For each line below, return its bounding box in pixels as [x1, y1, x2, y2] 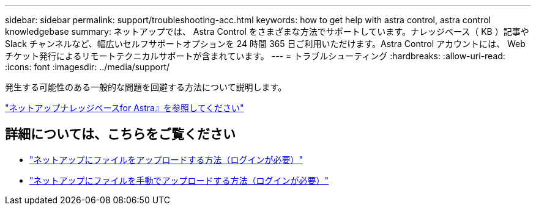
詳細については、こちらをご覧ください [5, 126, 236, 142]
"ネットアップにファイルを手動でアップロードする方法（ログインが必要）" [29, 175, 329, 186]
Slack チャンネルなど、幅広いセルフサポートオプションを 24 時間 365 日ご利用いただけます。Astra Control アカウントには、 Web [5, 38, 526, 49]
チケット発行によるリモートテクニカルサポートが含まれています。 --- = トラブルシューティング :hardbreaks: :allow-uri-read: [5, 51, 505, 61]
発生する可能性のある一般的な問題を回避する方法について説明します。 [5, 82, 287, 92]
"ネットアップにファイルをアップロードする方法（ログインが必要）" [29, 154, 303, 165]
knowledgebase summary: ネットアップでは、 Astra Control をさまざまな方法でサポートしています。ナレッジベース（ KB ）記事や [5, 26, 529, 37]
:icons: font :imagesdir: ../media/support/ [5, 62, 170, 72]
